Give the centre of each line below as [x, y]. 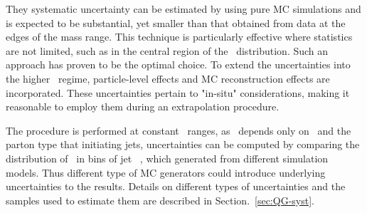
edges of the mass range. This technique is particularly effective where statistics [179, 37]
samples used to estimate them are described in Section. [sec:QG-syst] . [160, 200]
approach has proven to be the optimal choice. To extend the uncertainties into [178, 64]
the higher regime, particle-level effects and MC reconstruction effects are [168, 78]
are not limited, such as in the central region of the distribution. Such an [167, 50]
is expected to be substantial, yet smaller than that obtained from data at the [176, 22]
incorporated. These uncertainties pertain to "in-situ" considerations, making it [178, 92]
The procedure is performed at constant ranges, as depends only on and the [179, 130]
